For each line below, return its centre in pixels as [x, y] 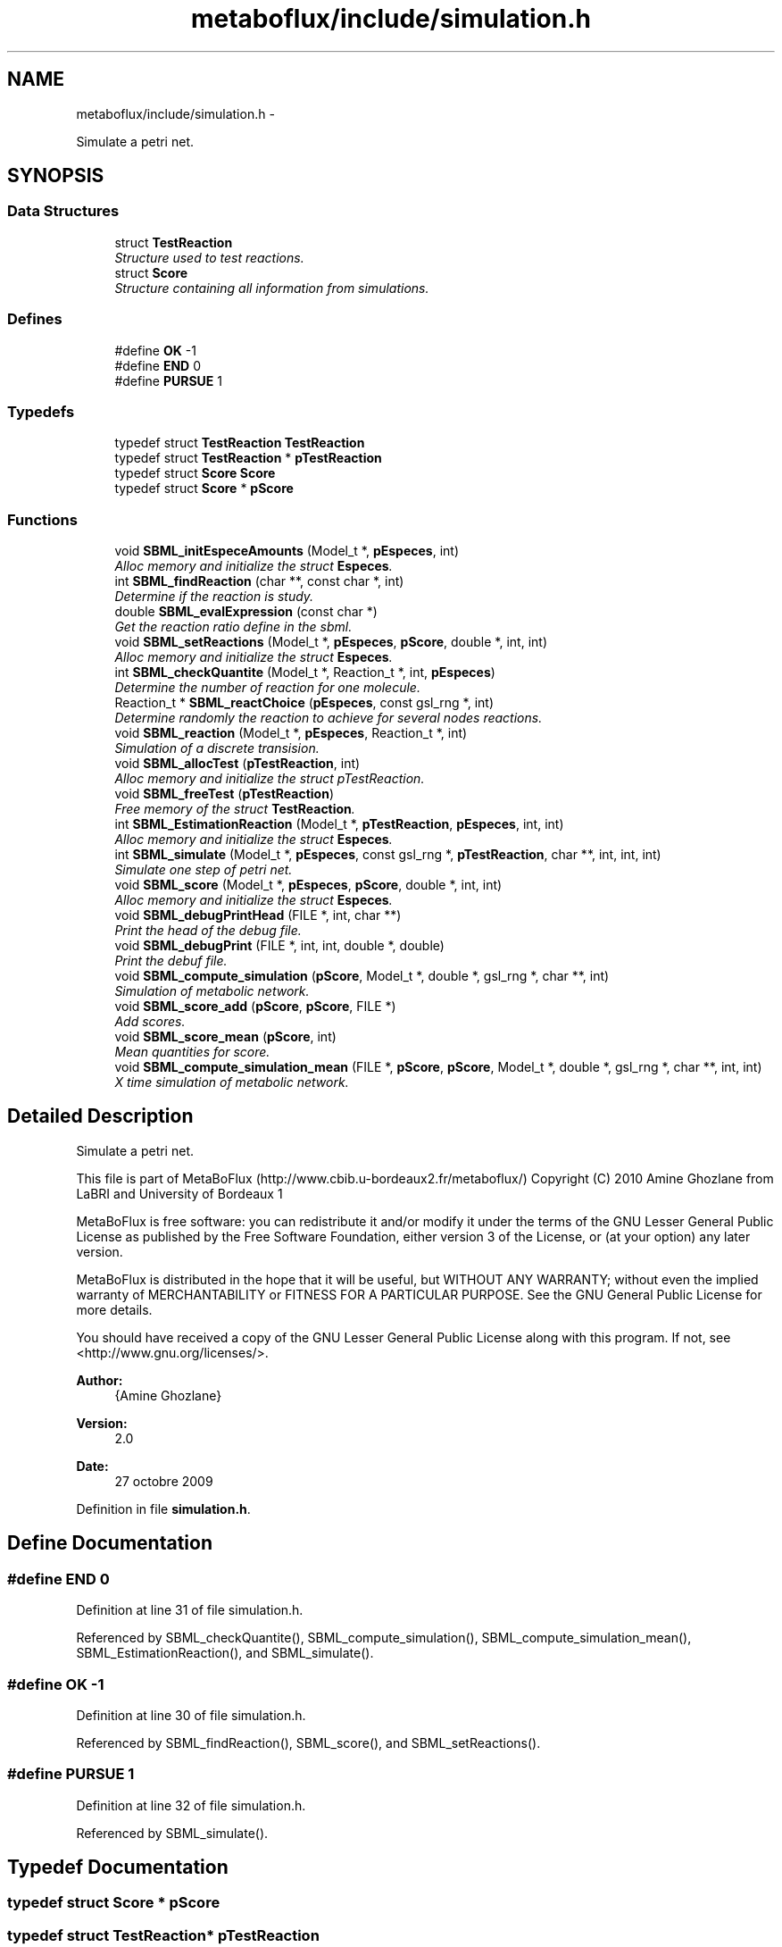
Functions [42, 519]
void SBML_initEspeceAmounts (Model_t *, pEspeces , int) [287, 551]
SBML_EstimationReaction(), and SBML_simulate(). [225, 1653]
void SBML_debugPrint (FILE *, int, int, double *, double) [279, 946]
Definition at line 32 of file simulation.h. [191, 1805]
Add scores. [150, 1022]
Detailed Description [100, 1116]
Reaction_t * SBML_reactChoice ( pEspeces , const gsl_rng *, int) [304, 703]
